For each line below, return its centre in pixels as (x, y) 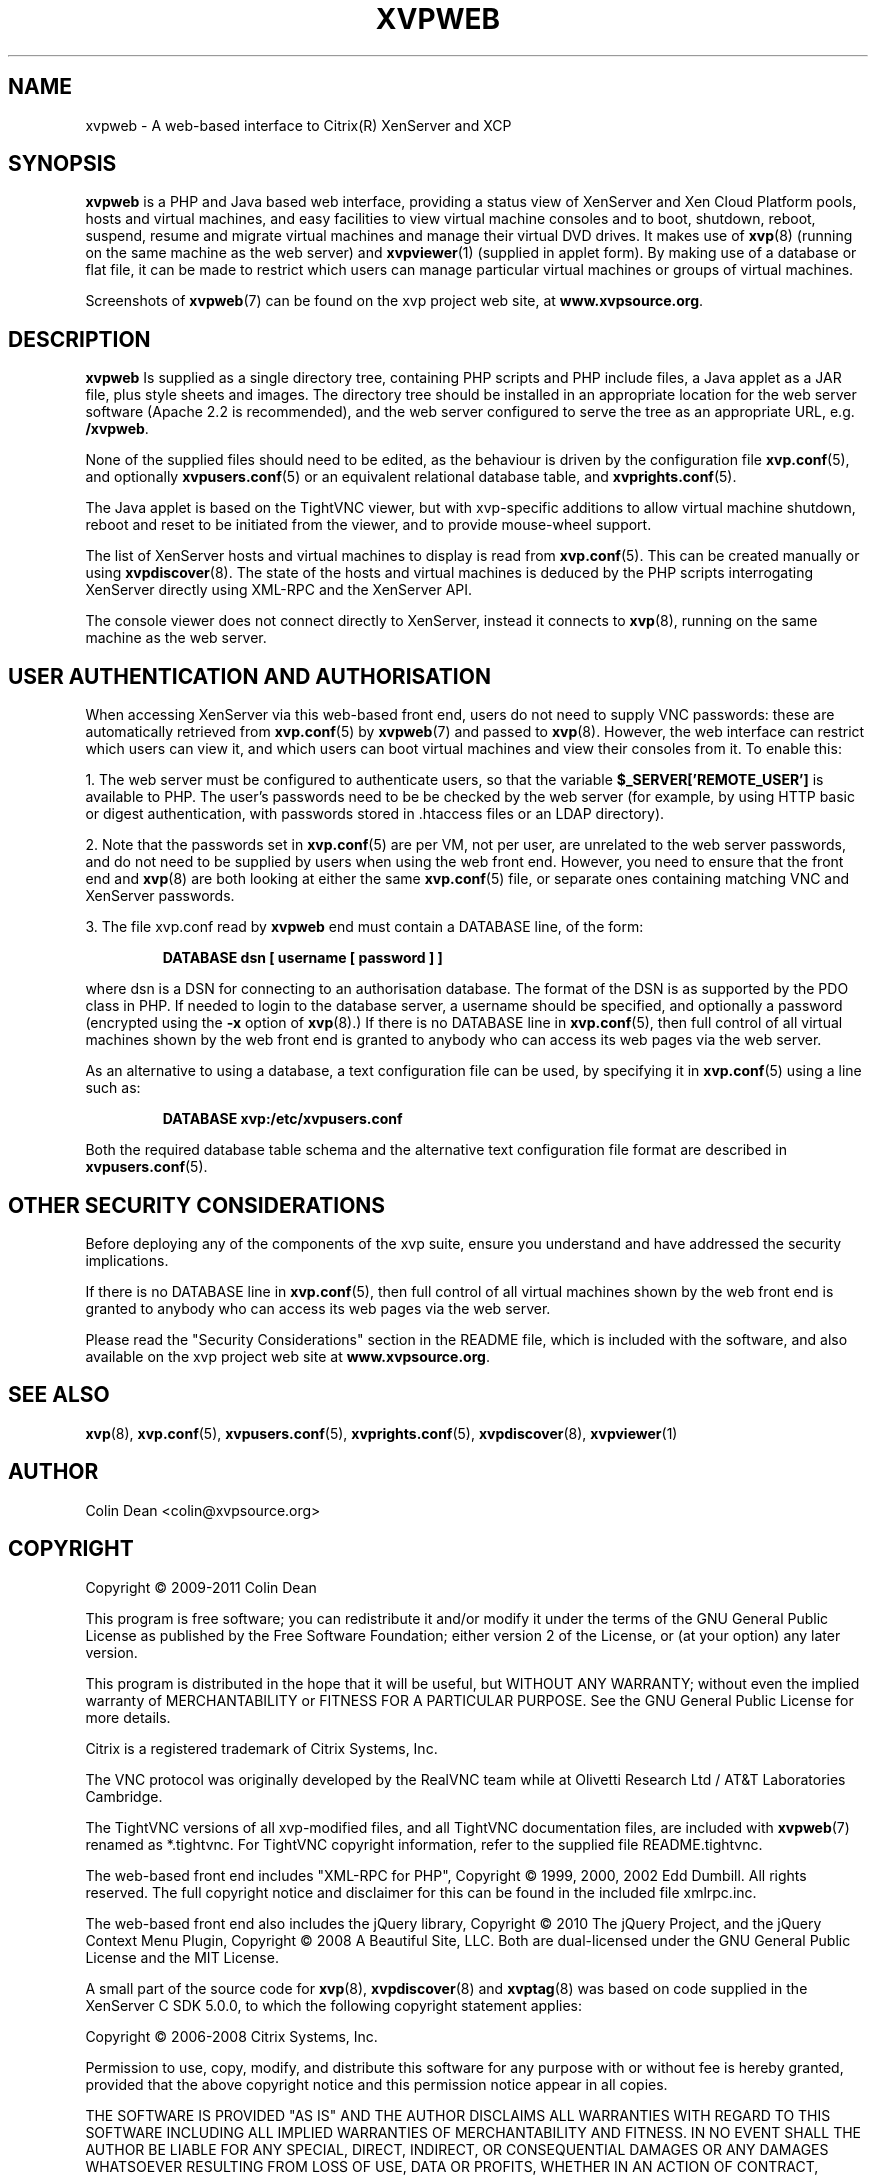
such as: (113, 1088)
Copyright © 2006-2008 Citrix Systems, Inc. (231, 2036)
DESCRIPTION (79, 339)
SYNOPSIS (62, 164)
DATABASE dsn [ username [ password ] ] (302, 958)
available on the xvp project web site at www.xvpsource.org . (287, 1356)
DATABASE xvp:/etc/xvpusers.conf (282, 1119)
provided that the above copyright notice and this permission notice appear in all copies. (376, 2084)
